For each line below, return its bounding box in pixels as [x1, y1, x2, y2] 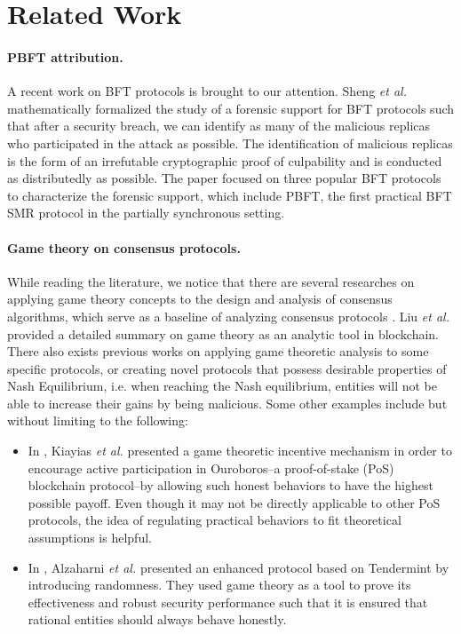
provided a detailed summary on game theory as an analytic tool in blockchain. [7, 324, 440, 343]
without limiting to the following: [7, 411, 188, 430]
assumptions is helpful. [28, 528, 152, 547]
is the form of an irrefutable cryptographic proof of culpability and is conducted [7, 151, 442, 170]
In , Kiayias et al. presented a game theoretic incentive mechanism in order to [28, 441, 452, 460]
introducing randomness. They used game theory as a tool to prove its [28, 575, 411, 594]
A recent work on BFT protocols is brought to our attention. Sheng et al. [7, 82, 407, 100]
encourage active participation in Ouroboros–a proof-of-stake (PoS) [28, 458, 394, 477]
